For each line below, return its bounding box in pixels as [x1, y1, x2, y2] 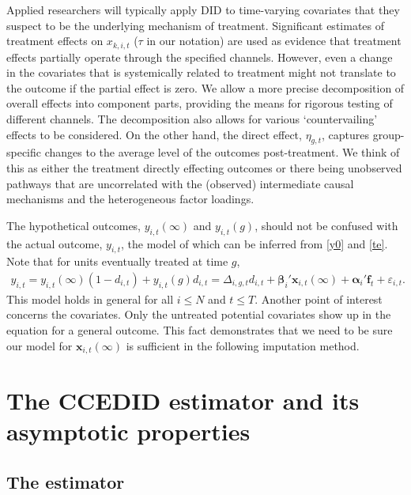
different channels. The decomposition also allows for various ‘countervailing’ [6, 111, 378, 127]
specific [6, 144, 42, 161]
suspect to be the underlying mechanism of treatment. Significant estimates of [6, 17, 385, 33]
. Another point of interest [255, 290, 383, 307]
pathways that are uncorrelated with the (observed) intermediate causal [6, 175, 354, 191]
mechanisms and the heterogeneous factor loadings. [6, 191, 255, 207]
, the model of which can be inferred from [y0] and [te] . [120, 235, 388, 251]
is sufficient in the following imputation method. [126, 337, 360, 353]
